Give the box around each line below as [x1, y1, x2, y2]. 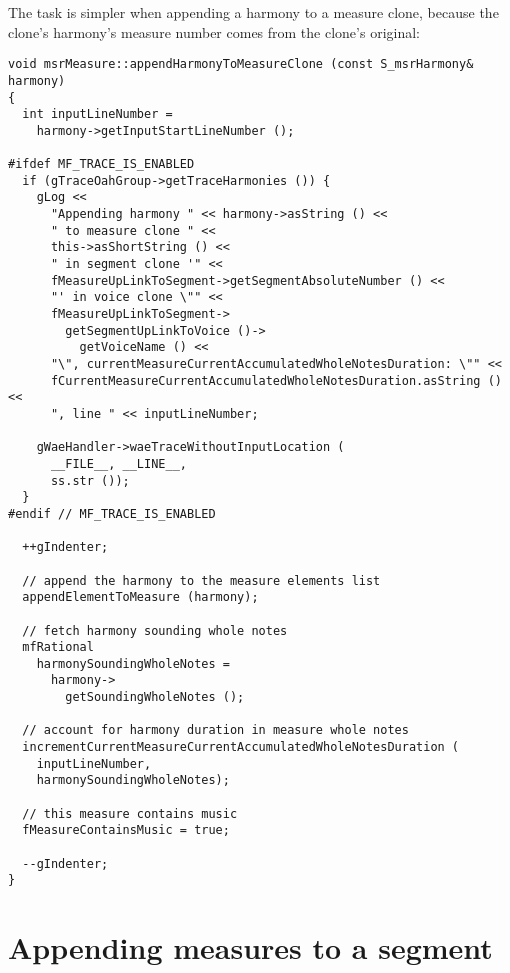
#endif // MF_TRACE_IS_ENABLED [8, 506, 216, 521]
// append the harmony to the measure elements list [22, 573, 381, 588]
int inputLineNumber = [22, 107, 173, 122]
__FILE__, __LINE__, [50, 456, 187, 471]
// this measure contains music [22, 806, 238, 821]
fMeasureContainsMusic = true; [22, 823, 230, 838]
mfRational [22, 640, 94, 655]
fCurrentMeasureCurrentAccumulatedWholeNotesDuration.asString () [50, 373, 502, 388]
